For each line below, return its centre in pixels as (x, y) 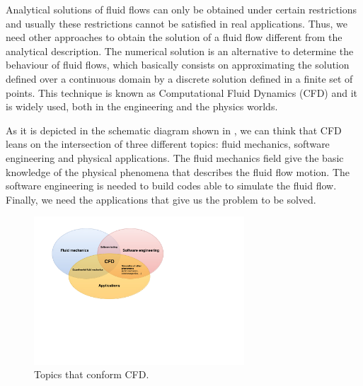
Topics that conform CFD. (92, 374)
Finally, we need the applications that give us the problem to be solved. (161, 199)
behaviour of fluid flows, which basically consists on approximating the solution (178, 65)
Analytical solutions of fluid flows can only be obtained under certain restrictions (181, 9)
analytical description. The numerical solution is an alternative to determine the (180, 51)
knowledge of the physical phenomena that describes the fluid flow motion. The (178, 171)
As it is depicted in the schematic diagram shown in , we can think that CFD (174, 130)
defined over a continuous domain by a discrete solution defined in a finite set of (179, 78)
